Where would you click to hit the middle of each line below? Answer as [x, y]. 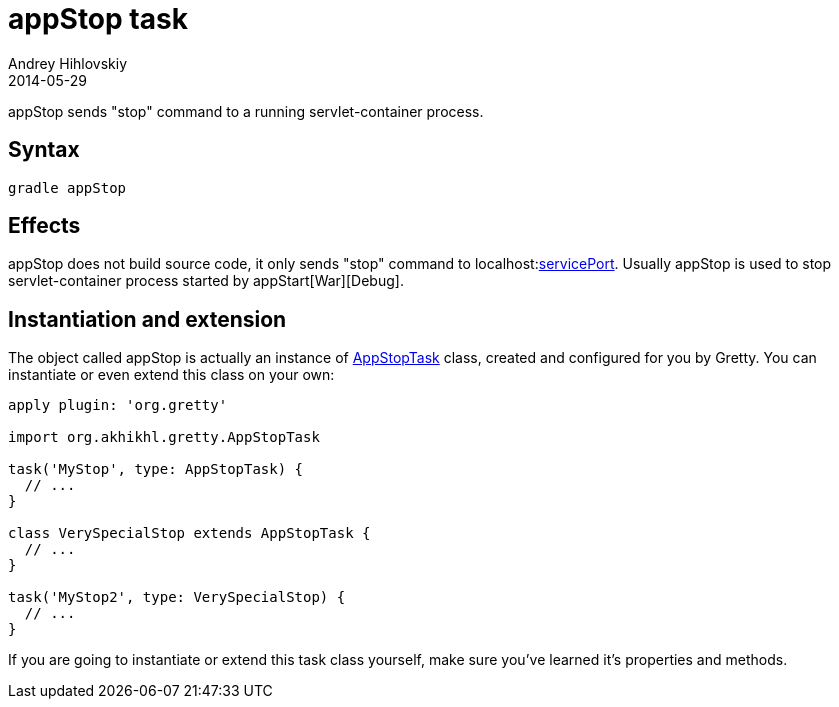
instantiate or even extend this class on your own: [171, 375]
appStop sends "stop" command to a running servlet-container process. [246, 111]
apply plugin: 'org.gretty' [118, 405]
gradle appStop [67, 187]
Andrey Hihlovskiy [68, 63]
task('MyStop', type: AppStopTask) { [156, 469]
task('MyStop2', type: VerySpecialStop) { [177, 597]
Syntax [44, 150]
